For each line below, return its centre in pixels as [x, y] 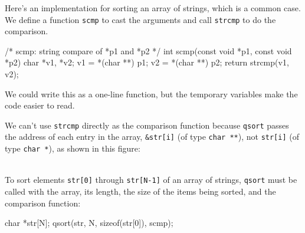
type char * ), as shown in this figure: [73, 148]
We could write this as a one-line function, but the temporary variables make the [151, 93]
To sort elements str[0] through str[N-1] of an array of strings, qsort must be [151, 180]
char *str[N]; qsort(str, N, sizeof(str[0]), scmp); [89, 223]
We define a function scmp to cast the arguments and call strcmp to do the [140, 19]
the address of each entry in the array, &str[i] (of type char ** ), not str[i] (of [152, 137]
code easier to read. [40, 105]
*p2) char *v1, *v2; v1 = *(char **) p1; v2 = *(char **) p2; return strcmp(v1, [147, 62]
